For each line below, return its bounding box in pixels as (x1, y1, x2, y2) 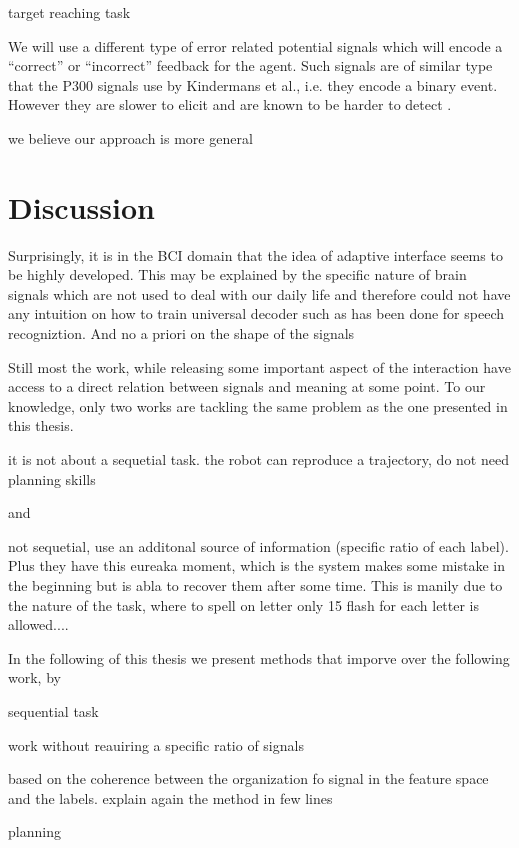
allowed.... (8, 614, 69, 635)
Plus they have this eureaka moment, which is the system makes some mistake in (8, 555, 505, 576)
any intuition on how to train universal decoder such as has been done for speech (8, 303, 504, 324)
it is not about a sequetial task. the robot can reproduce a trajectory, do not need (8, 449, 509, 470)
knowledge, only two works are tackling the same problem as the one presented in (8, 395, 508, 416)
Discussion (8, 186, 155, 227)
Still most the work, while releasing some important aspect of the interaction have (8, 356, 511, 377)
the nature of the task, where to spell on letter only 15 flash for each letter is (8, 594, 480, 615)
